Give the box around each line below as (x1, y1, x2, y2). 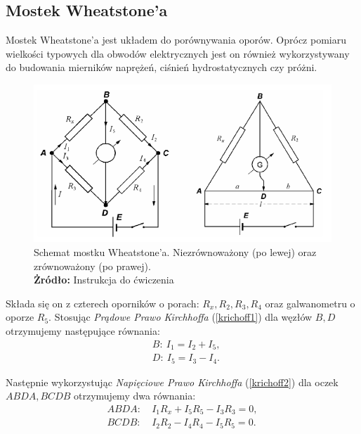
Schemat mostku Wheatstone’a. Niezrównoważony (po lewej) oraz (34, 245, 317, 260)
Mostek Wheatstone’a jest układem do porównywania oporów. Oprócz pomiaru (6, 32, 346, 47)
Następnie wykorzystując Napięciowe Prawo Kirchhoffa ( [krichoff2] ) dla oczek (6, 374, 339, 389)
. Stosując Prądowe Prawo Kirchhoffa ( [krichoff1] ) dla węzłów (48, 309, 313, 324)
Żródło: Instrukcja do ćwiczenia (34, 272, 174, 287)
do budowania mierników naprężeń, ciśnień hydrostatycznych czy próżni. (6, 60, 317, 75)
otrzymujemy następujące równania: (6, 324, 160, 338)
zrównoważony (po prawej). (34, 258, 151, 273)
